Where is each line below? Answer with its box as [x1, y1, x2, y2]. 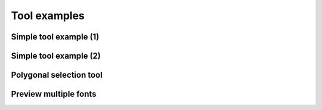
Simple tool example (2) [11, 51, 101, 61]
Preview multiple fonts [11, 89, 97, 99]
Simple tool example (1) [11, 32, 100, 42]
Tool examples [11, 9, 85, 22]
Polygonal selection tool [11, 70, 103, 80]
